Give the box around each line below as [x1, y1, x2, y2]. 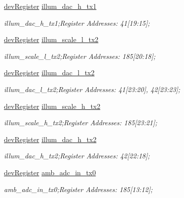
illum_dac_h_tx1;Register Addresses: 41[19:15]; [4, 17, 150, 28]
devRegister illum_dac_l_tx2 [4, 67, 95, 78]
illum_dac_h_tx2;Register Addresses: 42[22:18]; [4, 150, 150, 161]
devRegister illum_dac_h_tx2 [4, 134, 97, 144]
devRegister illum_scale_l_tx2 [4, 34, 99, 45]
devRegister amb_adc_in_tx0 [4, 167, 96, 177]
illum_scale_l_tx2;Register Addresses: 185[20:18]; [4, 50, 156, 61]
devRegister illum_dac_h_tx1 [4, 1, 97, 11]
